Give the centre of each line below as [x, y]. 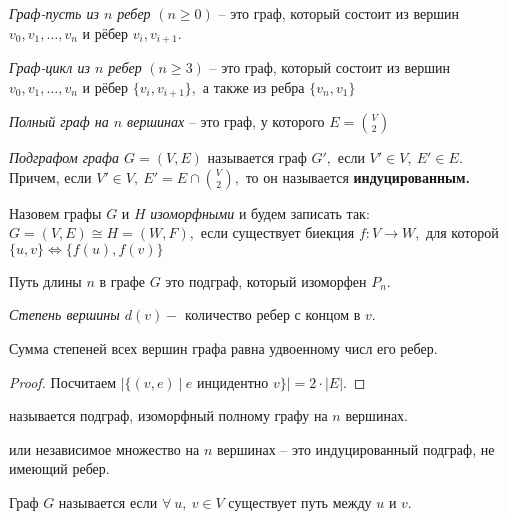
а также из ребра [253, 86]
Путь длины [45, 280]
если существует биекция [277, 232]
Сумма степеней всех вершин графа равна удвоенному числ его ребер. [223, 348]
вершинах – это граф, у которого [226, 121]
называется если [108, 502]
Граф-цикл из [49, 67]
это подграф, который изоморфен [266, 280]
